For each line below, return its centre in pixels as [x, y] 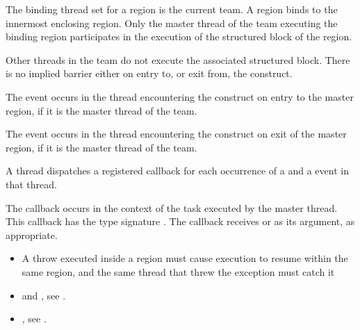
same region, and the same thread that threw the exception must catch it [178, 271]
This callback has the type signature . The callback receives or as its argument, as [180, 221]
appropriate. [32, 234]
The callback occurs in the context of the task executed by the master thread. [172, 207]
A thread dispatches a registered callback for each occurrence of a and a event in [177, 171]
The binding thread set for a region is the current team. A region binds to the [172, 9]
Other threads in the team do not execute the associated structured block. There [178, 59]
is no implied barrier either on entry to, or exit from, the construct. [149, 73]
